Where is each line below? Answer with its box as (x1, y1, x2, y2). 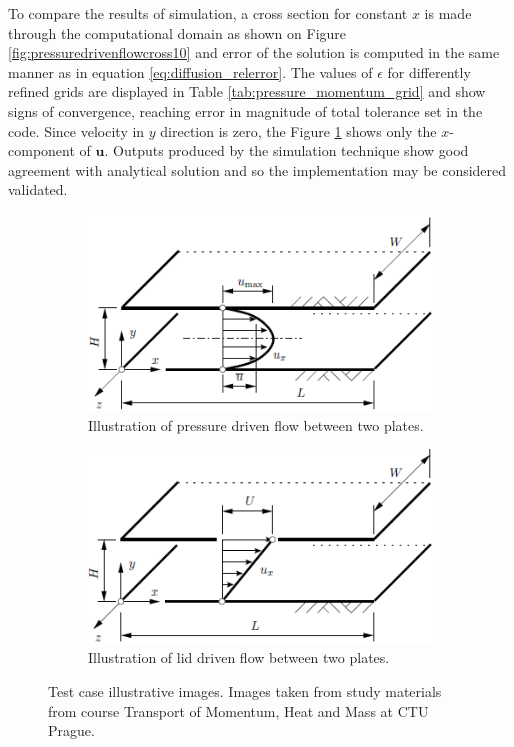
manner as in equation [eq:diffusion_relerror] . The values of (8, 61, 373, 82)
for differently (387, 61, 471, 82)
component (8, 140, 75, 161)
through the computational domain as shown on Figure (8, 22, 347, 43)
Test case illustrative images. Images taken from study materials (48, 680, 442, 701)
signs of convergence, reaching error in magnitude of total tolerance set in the (8, 100, 483, 121)
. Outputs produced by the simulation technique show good (104, 140, 469, 161)
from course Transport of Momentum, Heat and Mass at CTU (48, 700, 429, 721)
